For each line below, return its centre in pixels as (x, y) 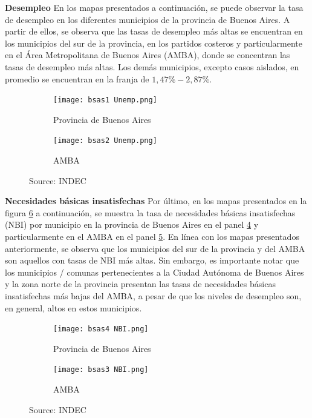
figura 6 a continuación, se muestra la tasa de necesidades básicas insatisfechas (150, 212)
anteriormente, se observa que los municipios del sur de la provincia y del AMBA (155, 248)
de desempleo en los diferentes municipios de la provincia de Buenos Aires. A (148, 19)
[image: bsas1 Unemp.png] (105, 100)
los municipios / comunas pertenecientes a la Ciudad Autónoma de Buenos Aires (154, 272)
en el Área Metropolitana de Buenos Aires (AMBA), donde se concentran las (148, 55)
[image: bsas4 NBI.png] (101, 329)
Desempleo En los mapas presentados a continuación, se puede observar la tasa (154, 7)
